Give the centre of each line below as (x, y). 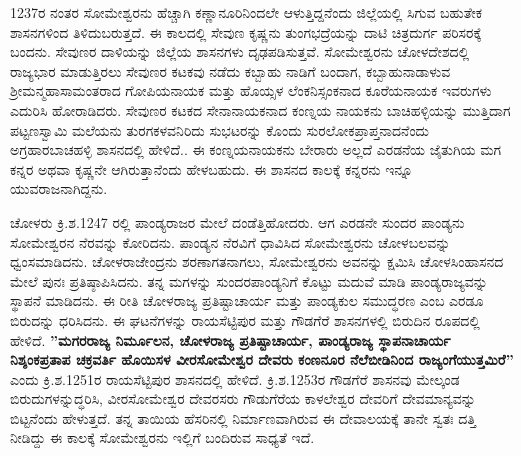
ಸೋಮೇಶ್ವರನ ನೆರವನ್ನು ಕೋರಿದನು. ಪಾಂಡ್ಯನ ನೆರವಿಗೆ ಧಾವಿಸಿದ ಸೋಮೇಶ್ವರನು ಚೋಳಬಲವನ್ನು (230, 241)
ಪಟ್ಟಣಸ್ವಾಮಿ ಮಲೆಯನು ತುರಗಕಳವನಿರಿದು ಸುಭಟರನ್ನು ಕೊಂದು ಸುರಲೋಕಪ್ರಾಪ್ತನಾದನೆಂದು (220, 129)
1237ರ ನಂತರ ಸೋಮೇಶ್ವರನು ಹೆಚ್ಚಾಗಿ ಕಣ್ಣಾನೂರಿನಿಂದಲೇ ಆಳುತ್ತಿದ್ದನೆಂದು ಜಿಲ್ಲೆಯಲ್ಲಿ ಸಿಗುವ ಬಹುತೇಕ (246, 12)
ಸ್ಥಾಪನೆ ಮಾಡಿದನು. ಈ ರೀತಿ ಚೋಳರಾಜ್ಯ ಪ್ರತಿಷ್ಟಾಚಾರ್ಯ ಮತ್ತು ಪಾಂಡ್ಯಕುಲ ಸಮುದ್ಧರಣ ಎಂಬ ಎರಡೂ (247, 300)
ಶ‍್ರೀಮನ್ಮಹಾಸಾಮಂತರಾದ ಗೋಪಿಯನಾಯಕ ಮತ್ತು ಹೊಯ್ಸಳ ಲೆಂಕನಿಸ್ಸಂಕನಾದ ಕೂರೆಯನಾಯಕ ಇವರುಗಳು (251, 90)
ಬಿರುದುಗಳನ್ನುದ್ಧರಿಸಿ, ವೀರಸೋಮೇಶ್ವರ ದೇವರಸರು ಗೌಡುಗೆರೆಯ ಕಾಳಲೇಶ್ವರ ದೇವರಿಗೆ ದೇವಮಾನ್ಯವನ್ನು (243, 398)
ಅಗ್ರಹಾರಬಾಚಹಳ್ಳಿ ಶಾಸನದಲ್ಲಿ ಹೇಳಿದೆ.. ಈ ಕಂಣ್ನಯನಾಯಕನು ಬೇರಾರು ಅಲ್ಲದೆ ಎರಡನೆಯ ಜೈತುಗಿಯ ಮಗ (256, 149)
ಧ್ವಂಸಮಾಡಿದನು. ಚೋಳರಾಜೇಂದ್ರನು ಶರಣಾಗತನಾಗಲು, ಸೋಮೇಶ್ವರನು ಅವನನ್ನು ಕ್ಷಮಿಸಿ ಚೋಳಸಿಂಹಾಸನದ (257, 261)
